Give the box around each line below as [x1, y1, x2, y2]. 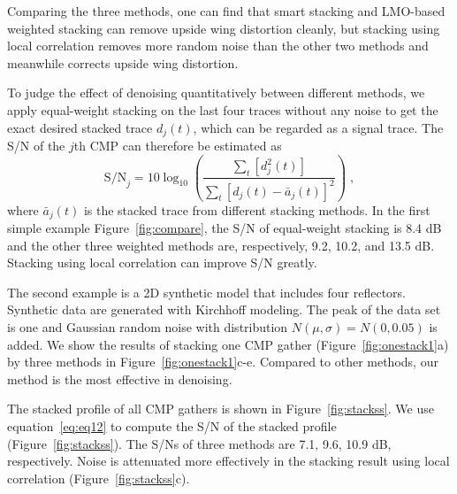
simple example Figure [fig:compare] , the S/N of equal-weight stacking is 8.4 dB [7, 219, 442, 236]
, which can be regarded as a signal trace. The [193, 118, 444, 136]
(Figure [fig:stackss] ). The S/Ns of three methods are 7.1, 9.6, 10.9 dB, [7, 434, 392, 452]
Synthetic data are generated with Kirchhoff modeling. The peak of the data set [7, 300, 441, 319]
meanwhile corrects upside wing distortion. [7, 53, 239, 72]
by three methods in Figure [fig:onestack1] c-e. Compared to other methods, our [7, 352, 438, 371]
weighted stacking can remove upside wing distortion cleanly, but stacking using [7, 19, 440, 37]
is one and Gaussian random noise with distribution [7, 317, 288, 336]
